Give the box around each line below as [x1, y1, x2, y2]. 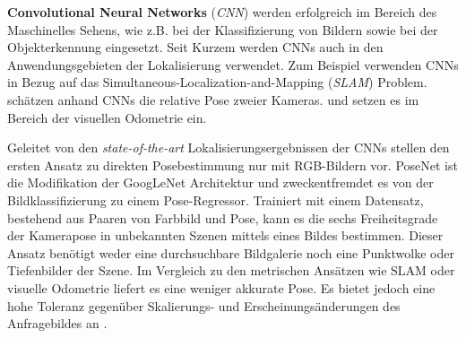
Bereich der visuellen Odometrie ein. [7, 108, 207, 126]
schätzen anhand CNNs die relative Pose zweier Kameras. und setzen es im [7, 90, 419, 108]
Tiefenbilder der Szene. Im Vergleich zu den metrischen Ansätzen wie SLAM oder [7, 261, 455, 280]
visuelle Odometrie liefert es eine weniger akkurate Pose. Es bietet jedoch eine [7, 278, 436, 297]
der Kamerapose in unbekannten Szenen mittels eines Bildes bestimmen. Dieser [7, 226, 444, 245]
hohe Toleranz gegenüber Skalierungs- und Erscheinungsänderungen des [7, 296, 401, 315]
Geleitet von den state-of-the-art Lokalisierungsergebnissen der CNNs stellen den [7, 138, 450, 157]
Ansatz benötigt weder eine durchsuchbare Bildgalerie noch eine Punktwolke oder [7, 243, 454, 262]
